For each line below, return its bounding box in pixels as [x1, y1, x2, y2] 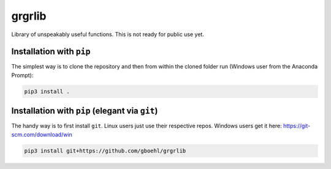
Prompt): [11, 71, 34, 79]
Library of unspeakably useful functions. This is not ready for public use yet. [11, 31, 205, 38]
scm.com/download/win [11, 130, 73, 138]
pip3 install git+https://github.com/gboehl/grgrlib [24, 147, 186, 154]
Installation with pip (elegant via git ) [11, 106, 158, 116]
